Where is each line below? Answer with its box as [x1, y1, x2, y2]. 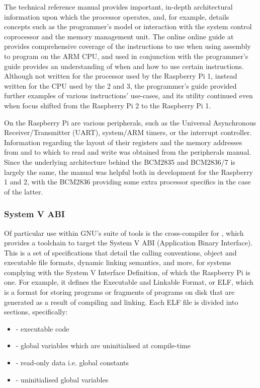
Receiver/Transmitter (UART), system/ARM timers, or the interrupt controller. [4, 127, 252, 138]
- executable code [16, 323, 69, 334]
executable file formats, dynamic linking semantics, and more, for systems [4, 257, 231, 268]
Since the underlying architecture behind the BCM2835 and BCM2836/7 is [4, 156, 235, 167]
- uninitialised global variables [16, 374, 109, 384]
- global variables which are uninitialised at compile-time [16, 340, 191, 351]
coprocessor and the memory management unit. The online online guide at [4, 31, 234, 41]
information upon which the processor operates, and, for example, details [4, 11, 229, 22]
